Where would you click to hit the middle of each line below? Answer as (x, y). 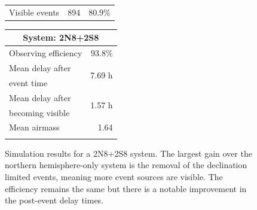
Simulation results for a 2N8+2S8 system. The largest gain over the (128, 153)
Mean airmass (34, 127)
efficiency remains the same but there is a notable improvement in (126, 188)
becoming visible (39, 112)
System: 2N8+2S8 (61, 37)
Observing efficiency (46, 53)
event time (28, 82)
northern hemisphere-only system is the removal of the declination (126, 165)
